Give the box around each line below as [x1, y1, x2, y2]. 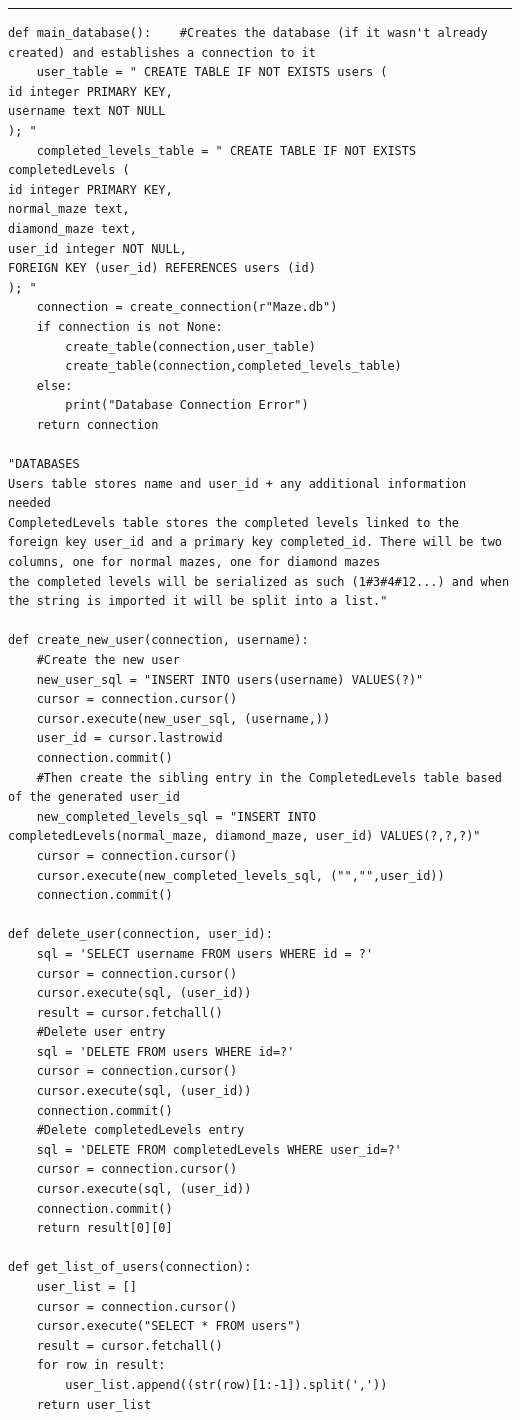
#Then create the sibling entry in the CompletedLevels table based [36, 770, 502, 785]
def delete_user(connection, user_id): [8, 927, 273, 942]
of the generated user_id [8, 790, 180, 805]
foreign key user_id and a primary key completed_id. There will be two [8, 535, 502, 550]
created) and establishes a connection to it [8, 45, 316, 60]
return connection [36, 417, 159, 432]
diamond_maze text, [8, 221, 137, 236]
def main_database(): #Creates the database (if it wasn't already [8, 26, 488, 40]
